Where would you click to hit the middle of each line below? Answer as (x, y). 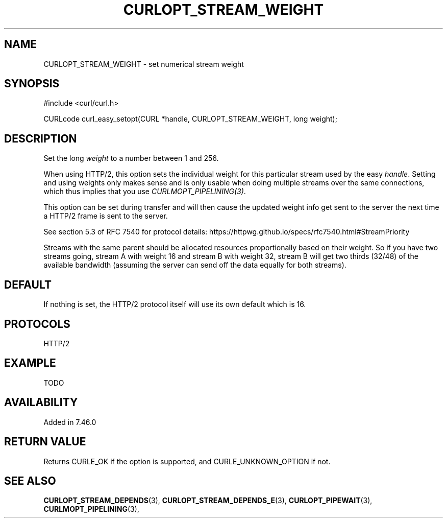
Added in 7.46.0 (70, 422)
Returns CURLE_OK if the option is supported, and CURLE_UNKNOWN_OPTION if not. (187, 461)
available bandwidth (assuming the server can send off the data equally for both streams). (195, 265)
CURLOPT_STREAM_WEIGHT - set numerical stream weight (144, 64)
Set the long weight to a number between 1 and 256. (131, 158)
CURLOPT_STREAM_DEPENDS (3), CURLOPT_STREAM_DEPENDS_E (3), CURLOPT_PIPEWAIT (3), (208, 501)
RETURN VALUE (45, 442)
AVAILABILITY (41, 402)
